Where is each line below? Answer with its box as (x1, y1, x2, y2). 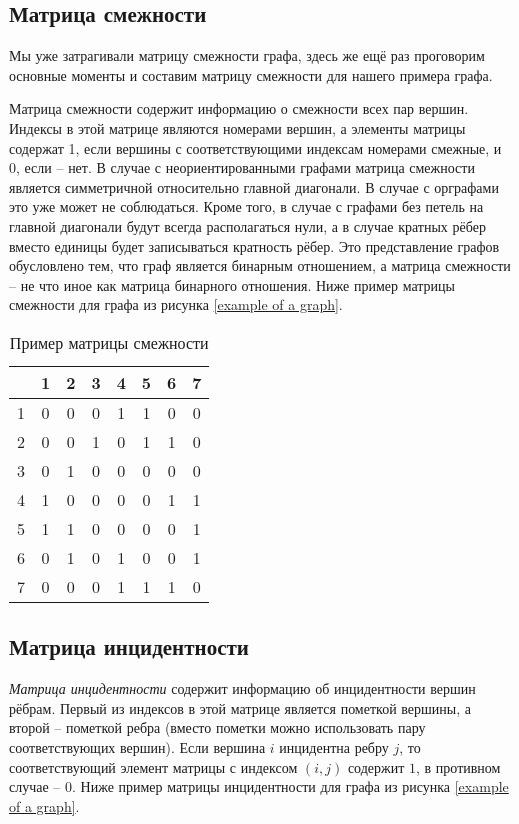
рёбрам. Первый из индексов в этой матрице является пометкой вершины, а (9, 697, 471, 718)
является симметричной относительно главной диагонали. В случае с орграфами (9, 176, 499, 197)
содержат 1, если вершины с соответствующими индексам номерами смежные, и (9, 137, 502, 158)
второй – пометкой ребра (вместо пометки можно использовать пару (9, 717, 426, 738)
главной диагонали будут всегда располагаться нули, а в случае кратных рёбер (9, 215, 486, 236)
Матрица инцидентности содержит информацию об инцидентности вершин (9, 678, 476, 699)
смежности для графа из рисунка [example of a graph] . (9, 294, 343, 315)
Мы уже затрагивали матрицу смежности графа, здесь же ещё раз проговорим (9, 45, 485, 66)
